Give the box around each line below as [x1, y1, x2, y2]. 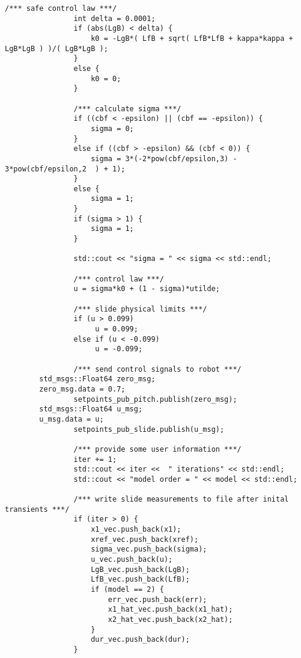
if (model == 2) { [91, 585, 164, 594]
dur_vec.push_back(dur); [91, 635, 190, 644]
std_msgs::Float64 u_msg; [39, 405, 143, 414]
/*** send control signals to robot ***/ [73, 364, 242, 374]
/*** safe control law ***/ [5, 4, 117, 13]
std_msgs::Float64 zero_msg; [39, 375, 156, 384]
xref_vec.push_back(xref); [91, 535, 199, 544]
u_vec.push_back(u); [91, 555, 173, 564]
